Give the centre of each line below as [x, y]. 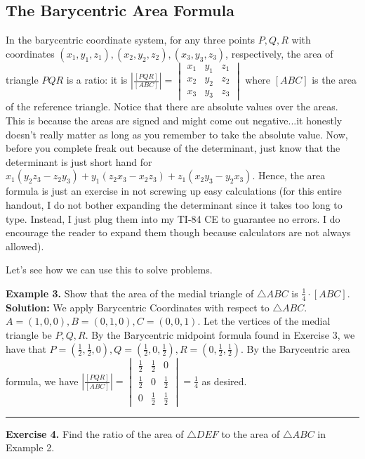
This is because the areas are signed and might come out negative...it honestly [174, 121]
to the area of [251, 433]
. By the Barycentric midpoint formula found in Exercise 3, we [220, 335]
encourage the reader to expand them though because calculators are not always [178, 232]
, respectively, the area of [279, 53]
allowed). [25, 246]
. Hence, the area [289, 175]
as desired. [224, 381]
